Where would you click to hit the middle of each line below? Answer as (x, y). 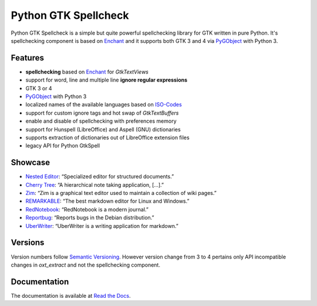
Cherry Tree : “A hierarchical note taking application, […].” (95, 184)
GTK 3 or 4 (39, 88)
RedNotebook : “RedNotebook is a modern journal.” (87, 209)
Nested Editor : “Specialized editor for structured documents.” (100, 177)
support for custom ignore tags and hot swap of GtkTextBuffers (102, 113)
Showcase (31, 162)
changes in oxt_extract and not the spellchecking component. (86, 265)
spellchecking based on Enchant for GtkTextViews (87, 72)
